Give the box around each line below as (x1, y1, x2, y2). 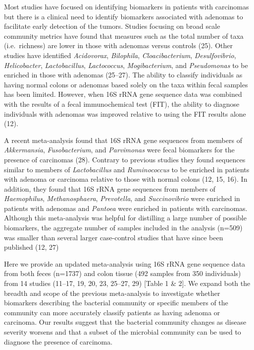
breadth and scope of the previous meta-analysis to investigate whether (4, 287, 220, 298)
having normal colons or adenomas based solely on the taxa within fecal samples (4, 79, 248, 89)
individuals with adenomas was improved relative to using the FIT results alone (4, 108, 246, 119)
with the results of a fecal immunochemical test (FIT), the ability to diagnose (4, 98, 240, 109)
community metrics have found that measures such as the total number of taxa (4, 30, 244, 41)
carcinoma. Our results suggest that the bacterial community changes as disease (4, 317, 247, 327)
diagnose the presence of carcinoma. (4, 336, 113, 347)
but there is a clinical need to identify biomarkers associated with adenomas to (4, 11, 243, 21)
